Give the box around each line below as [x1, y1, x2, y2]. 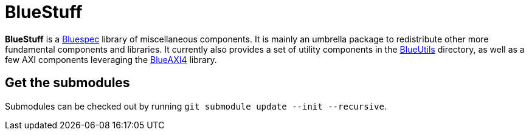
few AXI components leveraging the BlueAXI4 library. [5, 54, 217, 65]
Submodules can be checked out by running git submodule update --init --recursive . [5, 100, 387, 111]
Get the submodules [5, 75, 130, 91]
